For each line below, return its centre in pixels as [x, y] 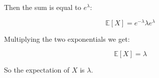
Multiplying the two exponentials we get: [67, 39]
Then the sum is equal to [43, 7]
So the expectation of [37, 70]
